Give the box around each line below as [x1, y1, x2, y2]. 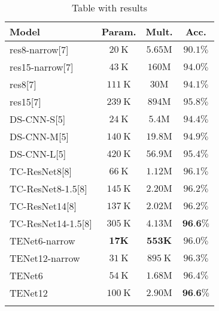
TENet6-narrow [10, 234, 75, 247]
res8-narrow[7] [10, 43, 69, 56]
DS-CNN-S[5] [10, 112, 66, 126]
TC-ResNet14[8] [10, 199, 77, 213]
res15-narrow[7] [10, 60, 74, 74]
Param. [101, 25, 136, 38]
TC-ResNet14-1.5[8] [10, 216, 92, 230]
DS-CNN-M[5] [10, 129, 69, 143]
